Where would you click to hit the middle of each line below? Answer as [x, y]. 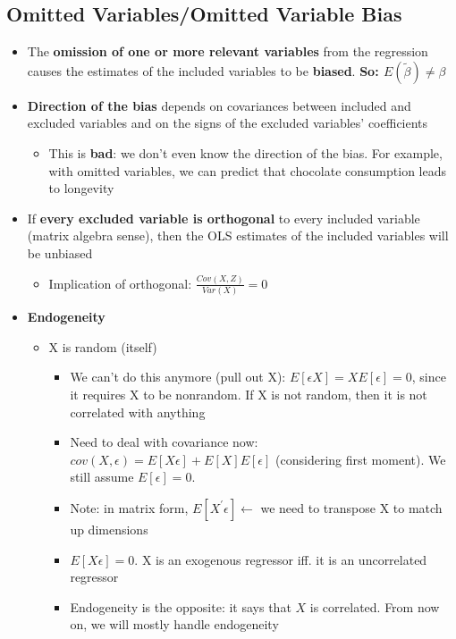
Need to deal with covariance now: [164, 442]
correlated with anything [138, 412]
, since [429, 377]
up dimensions [109, 529]
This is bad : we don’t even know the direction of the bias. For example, [245, 152]
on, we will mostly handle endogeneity [174, 624]
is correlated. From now [375, 606]
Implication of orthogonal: [120, 283]
